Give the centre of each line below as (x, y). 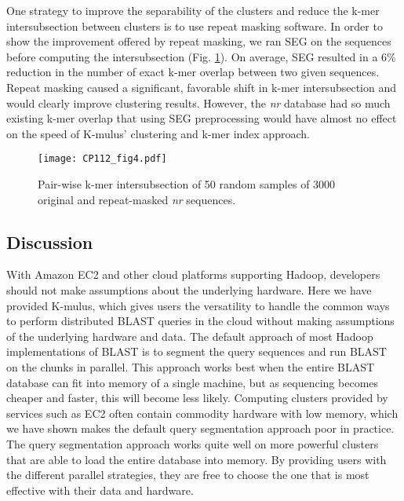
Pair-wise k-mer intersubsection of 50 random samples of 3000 (187, 184)
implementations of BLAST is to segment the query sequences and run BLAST (197, 351)
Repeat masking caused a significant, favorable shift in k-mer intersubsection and (201, 87)
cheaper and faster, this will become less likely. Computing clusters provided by (197, 398)
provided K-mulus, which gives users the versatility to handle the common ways (198, 305)
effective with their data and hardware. (100, 490)
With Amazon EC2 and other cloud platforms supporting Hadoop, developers (193, 274)
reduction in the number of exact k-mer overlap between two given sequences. (193, 72)
